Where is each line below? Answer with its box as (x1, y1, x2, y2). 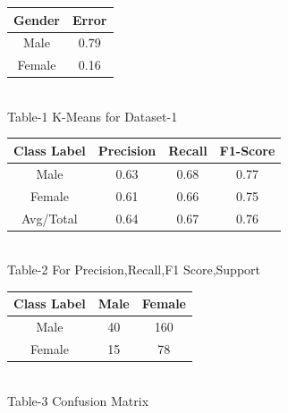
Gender (13, 10, 60, 29)
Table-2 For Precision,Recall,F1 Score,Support (7, 260, 260, 279)
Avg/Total (21, 208, 78, 227)
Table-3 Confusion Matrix (7, 391, 149, 409)
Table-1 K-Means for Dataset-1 (7, 106, 178, 125)
